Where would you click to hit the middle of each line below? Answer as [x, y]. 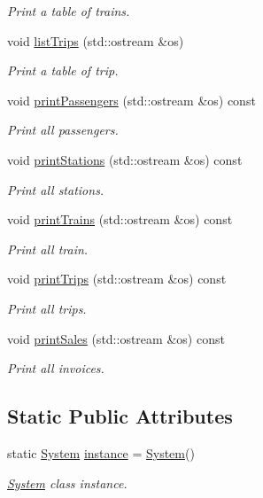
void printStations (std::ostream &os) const [125, 159]
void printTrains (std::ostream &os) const [120, 219]
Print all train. [48, 249]
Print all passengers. [63, 130]
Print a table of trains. [69, 11]
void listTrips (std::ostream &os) [96, 40]
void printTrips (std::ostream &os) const [117, 279]
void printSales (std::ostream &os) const [116, 338]
